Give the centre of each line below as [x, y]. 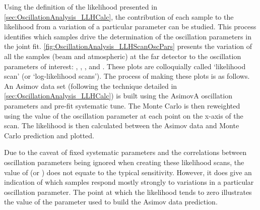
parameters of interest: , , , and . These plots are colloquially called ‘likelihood [125, 66]
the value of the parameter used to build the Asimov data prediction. [111, 202]
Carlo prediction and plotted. [49, 135]
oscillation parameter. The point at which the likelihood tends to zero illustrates [128, 192]
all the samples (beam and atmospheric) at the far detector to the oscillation [123, 56]
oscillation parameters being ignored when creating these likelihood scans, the [124, 162]
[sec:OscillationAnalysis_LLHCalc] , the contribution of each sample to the [119, 16]
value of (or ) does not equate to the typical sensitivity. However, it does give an [128, 172]
